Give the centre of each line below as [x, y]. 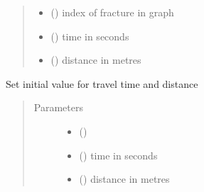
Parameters [58, 107]
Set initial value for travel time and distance [102, 83]
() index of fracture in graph [112, 12]
